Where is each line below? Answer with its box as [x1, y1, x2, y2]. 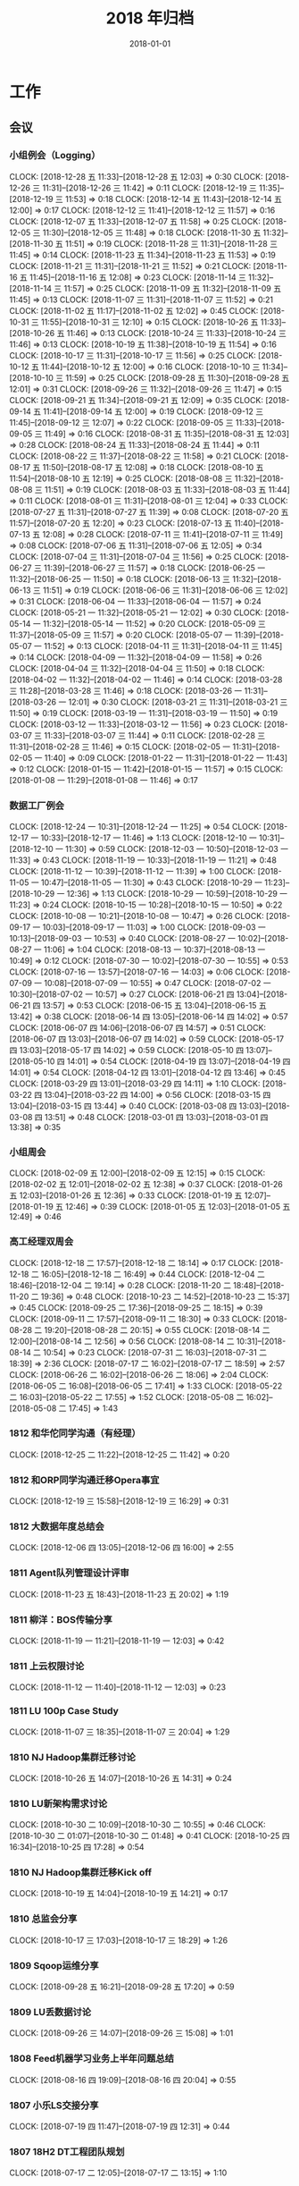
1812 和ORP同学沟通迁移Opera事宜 [9, 1473, 160, 1486]
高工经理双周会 [9, 1236, 74, 1248]
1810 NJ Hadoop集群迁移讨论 [9, 1751, 137, 1763]
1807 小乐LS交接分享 [9, 2098, 99, 2111]
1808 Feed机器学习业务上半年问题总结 [9, 2053, 174, 2065]
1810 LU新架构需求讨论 [9, 1797, 108, 1810]
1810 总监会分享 [9, 1912, 78, 1925]
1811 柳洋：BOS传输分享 [9, 1613, 113, 1625]
